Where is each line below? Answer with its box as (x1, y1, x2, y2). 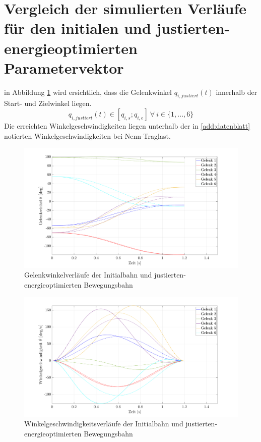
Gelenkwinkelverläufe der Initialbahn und (24, 269, 152, 280)
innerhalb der (216, 86, 257, 97)
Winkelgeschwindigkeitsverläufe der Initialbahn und (24, 418, 183, 429)
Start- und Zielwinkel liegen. (4, 98, 92, 108)
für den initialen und (4, 18, 151, 38)
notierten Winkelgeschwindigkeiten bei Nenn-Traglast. (4, 130, 171, 141)
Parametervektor (4, 57, 124, 78)
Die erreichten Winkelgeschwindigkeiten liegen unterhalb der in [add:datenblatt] (4, 121, 250, 131)
